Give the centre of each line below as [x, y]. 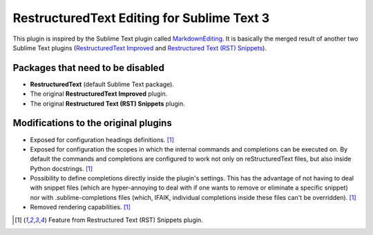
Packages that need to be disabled [89, 68]
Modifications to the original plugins [92, 123]
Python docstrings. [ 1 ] [61, 168]
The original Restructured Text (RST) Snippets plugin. [108, 103]
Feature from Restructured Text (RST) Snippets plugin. [126, 220]
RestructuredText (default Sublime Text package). [102, 84]
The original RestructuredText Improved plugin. [99, 94]
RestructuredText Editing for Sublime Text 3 [141, 18]
